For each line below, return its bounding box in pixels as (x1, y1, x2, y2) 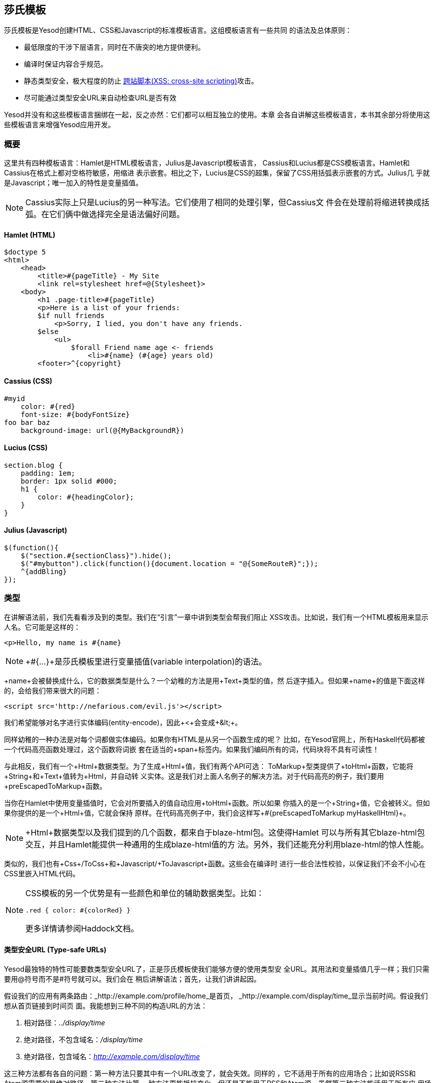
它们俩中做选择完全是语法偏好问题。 (49, 209, 185, 220)
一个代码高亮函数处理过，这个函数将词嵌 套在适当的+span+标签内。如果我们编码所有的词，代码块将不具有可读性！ (4, 745, 379, 753)
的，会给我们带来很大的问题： (4, 686, 101, 695)
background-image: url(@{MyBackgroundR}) (20, 426, 184, 434)
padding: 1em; (20, 469, 76, 477)
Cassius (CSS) (4, 377, 53, 385)
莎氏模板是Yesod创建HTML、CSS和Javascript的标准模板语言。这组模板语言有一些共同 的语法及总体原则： (4, 26, 352, 35)
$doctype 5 (4, 248, 46, 256)
